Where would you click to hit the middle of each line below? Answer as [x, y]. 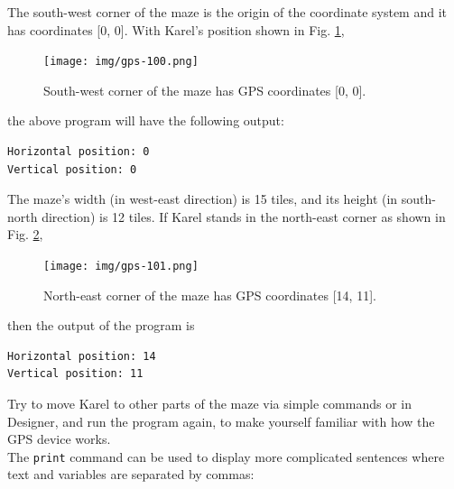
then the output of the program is [101, 325]
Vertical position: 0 [72, 169]
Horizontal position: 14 [82, 356]
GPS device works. [59, 439]
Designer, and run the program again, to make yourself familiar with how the [221, 421]
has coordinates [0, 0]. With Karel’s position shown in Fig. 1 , [176, 29]
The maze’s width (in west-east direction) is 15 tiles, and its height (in [203, 199]
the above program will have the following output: [146, 120]
